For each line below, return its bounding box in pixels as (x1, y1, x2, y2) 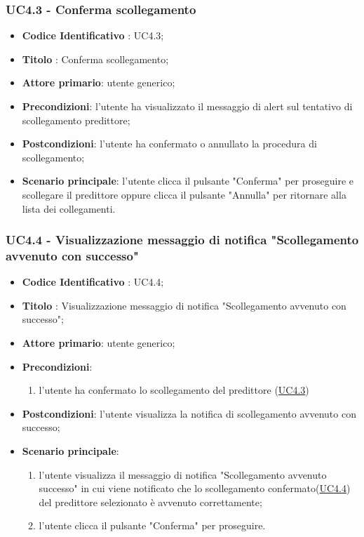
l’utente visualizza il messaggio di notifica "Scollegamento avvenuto (39, 467, 327, 482)
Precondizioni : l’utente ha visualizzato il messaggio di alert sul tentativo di (22, 99, 353, 113)
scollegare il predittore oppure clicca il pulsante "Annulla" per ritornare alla (22, 187, 346, 201)
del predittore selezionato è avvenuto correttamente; (39, 494, 262, 509)
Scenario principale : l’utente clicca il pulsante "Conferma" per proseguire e (22, 173, 354, 188)
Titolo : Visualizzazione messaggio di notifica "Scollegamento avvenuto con (22, 298, 346, 312)
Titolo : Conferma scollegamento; (22, 51, 169, 66)
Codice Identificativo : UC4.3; (22, 28, 164, 43)
